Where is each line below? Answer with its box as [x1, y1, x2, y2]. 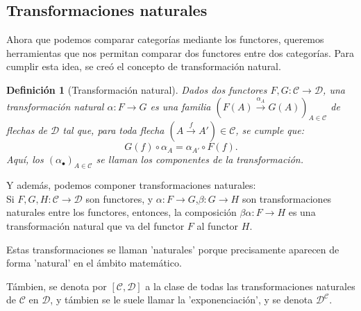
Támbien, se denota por [6, 278, 107, 293]
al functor [196, 218, 239, 233]
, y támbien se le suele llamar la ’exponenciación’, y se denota [50, 292, 313, 307]
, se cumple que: [235, 123, 305, 137]
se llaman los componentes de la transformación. [96, 152, 303, 167]
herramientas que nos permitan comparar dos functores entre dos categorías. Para [6, 45, 355, 60]
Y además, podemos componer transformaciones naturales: [6, 178, 256, 192]
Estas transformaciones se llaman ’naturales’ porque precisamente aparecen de [6, 242, 339, 256]
